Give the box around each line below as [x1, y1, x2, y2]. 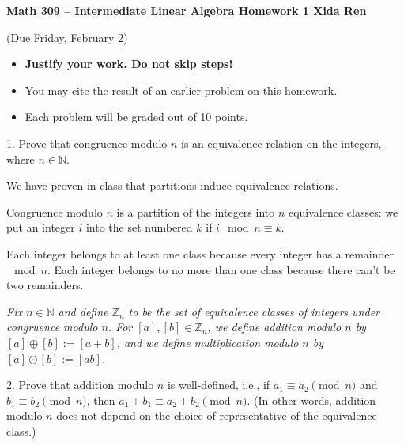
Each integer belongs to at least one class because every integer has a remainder [6, 245, 394, 262]
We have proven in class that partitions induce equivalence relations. [6, 177, 338, 194]
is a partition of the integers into [116, 203, 275, 220]
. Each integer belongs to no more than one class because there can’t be [47, 261, 395, 277]
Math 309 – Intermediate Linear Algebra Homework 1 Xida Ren [6, 2, 367, 18]
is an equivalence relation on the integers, [181, 134, 382, 151]
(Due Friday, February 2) [6, 28, 128, 45]
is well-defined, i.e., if [167, 376, 270, 393]
